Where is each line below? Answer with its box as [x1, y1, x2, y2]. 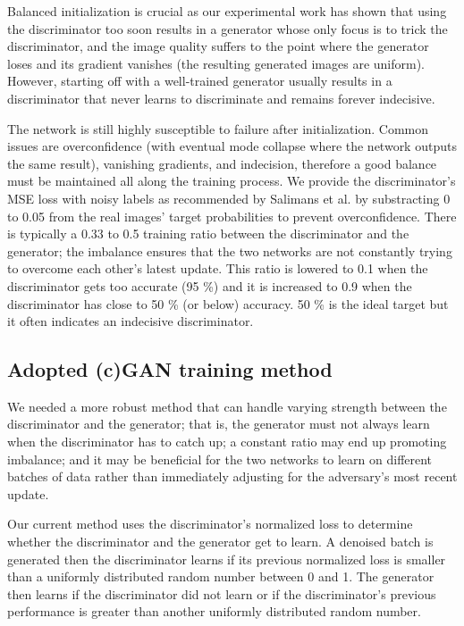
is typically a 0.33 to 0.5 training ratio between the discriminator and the [7, 224, 409, 243]
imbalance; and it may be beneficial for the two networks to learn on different [7, 449, 433, 468]
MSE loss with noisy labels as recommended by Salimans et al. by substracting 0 [7, 188, 451, 207]
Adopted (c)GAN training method [7, 355, 333, 383]
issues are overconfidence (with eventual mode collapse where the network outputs [7, 137, 457, 155]
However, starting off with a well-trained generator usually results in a [7, 71, 392, 90]
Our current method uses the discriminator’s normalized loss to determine [7, 514, 413, 533]
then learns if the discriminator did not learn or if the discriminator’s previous [7, 584, 436, 603]
